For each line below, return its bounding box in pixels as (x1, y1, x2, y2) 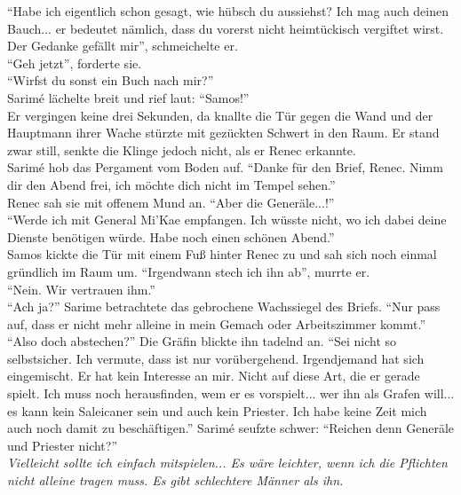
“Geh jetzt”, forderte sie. (7, 53, 142, 72)
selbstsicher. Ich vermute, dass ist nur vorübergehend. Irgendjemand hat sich (7, 349, 425, 367)
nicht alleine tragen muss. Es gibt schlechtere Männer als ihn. (7, 471, 344, 490)
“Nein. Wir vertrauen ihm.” (7, 279, 155, 298)
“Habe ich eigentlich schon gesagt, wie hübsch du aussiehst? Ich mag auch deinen (7, 2, 449, 20)
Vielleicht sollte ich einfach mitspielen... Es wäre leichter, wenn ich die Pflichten (7, 453, 448, 472)
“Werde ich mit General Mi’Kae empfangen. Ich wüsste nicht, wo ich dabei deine (7, 210, 447, 229)
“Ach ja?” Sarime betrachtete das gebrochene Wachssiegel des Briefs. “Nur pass (7, 297, 441, 316)
